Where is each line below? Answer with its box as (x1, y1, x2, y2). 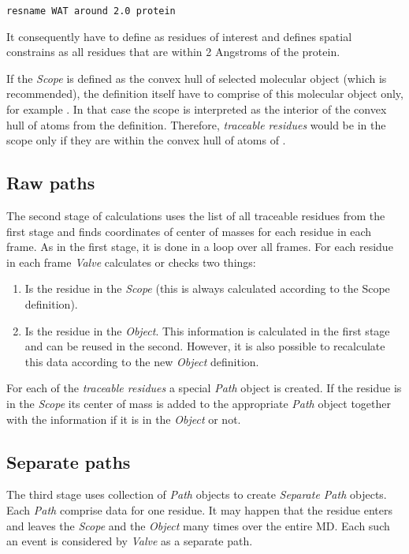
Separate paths (6, 449, 131, 474)
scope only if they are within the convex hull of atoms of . (6, 132, 286, 148)
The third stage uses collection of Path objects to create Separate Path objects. (6, 486, 387, 503)
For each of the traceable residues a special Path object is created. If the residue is (6, 380, 402, 396)
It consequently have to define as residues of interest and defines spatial (6, 28, 352, 44)
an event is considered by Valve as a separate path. (6, 533, 253, 549)
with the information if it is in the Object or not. (6, 410, 241, 427)
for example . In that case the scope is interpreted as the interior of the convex (6, 101, 387, 118)
